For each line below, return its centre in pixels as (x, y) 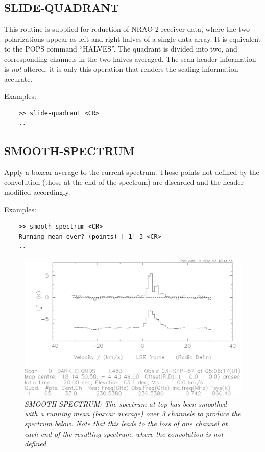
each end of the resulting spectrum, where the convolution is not (124, 433)
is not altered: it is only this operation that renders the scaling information (121, 69)
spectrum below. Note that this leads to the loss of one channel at (126, 424)
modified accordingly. (37, 192)
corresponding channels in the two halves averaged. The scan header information (130, 58)
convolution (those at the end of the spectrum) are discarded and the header (124, 182)
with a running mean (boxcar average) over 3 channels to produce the (133, 413)
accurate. (18, 79)
